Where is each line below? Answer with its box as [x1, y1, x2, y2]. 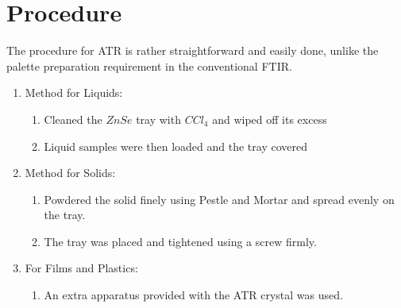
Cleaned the [44, 110, 102, 127]
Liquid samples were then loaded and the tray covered [44, 137, 307, 154]
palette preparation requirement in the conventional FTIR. [6, 57, 292, 74]
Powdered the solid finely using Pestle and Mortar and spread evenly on [44, 191, 395, 207]
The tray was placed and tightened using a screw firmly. [44, 233, 317, 249]
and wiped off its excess [212, 110, 327, 127]
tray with [136, 110, 181, 127]
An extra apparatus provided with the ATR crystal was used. [44, 287, 343, 303]
